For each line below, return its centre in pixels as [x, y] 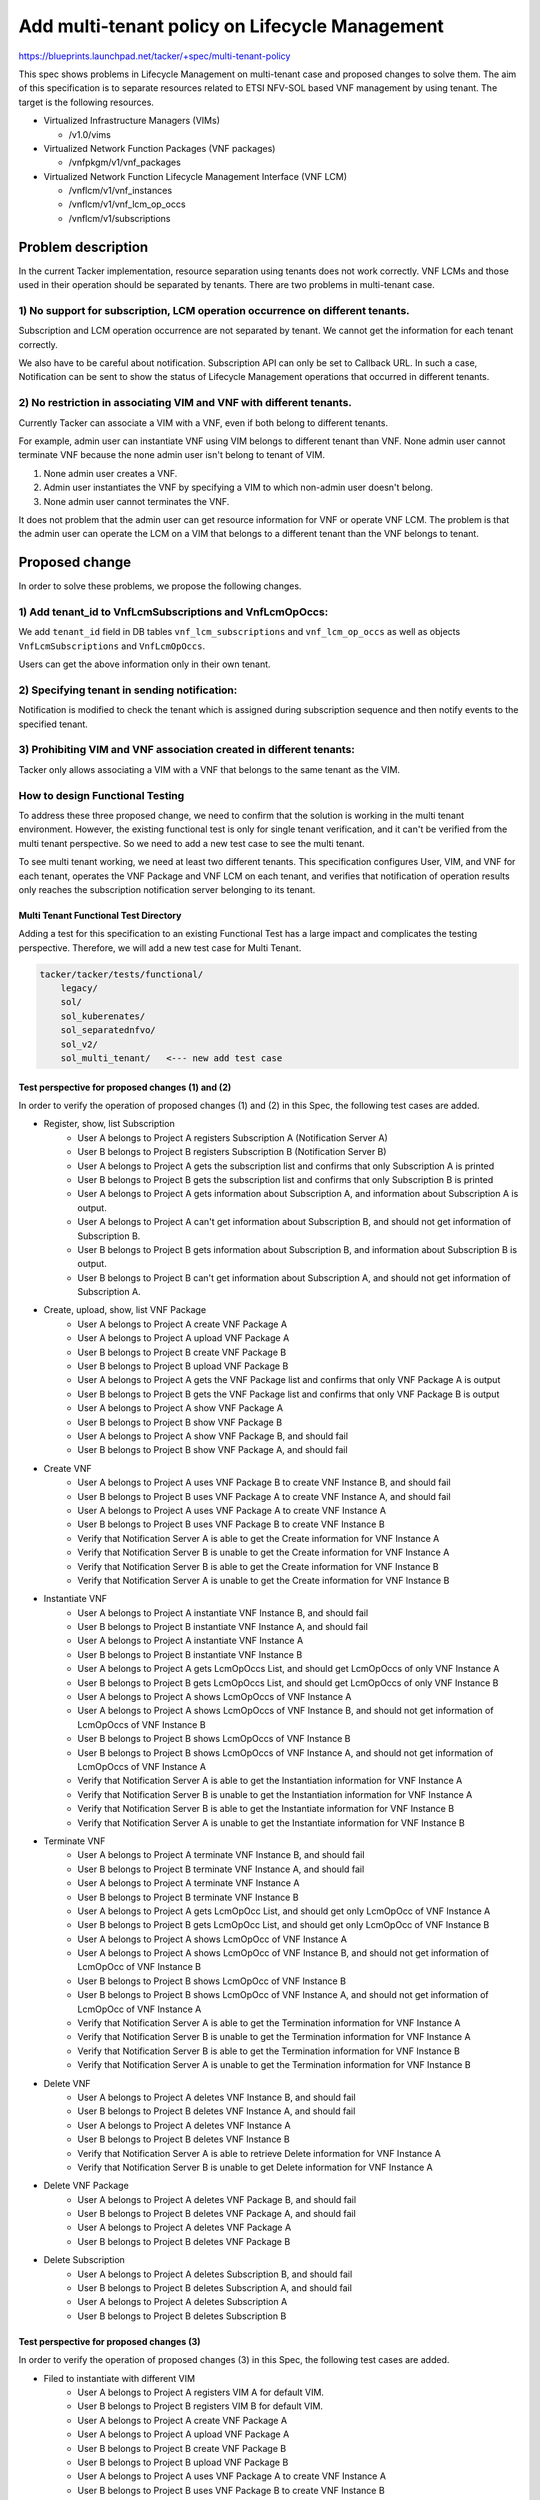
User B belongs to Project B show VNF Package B [180, 1422]
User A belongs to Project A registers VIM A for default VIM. [201, 2392]
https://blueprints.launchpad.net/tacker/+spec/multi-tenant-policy [154, 56]
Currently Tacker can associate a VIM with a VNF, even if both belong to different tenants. [203, 422]
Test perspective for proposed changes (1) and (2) [125, 1087]
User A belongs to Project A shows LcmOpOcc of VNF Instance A [212, 1939]
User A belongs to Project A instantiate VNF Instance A [190, 1641]
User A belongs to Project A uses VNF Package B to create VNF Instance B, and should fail [264, 1482]
